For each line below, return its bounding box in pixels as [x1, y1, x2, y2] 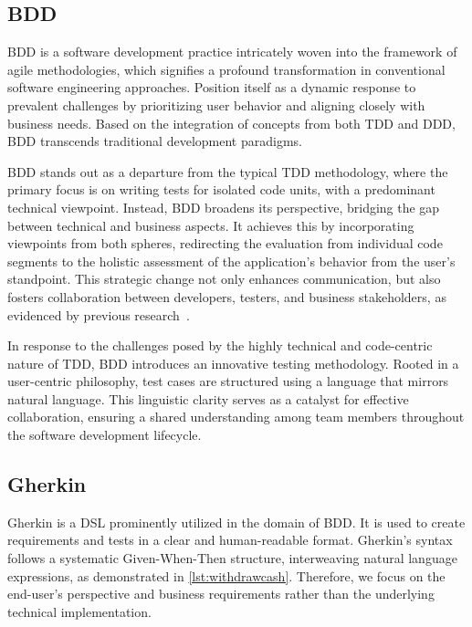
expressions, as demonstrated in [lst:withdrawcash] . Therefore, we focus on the [7, 566, 446, 585]
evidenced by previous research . [7, 305, 190, 324]
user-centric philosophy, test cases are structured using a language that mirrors [7, 371, 449, 391]
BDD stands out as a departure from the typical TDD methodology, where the [7, 162, 448, 181]
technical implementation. [7, 601, 152, 621]
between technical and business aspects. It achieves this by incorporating [7, 215, 414, 235]
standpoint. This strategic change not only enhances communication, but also [7, 269, 441, 288]
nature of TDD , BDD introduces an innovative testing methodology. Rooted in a [7, 353, 459, 372]
